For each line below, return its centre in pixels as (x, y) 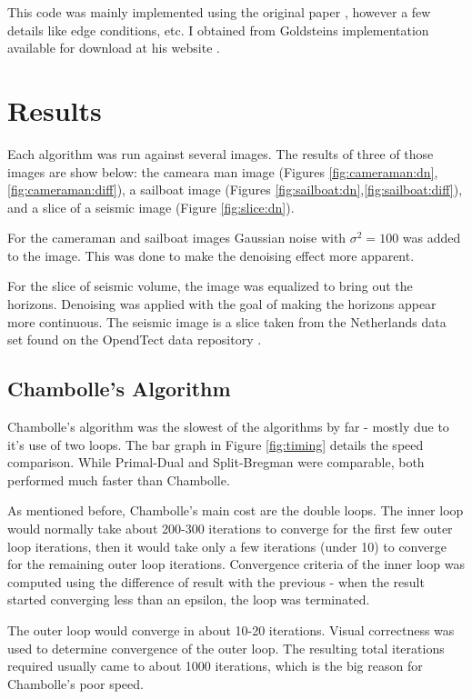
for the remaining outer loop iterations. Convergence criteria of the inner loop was (236, 564)
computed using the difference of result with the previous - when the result (216, 581)
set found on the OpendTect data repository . (135, 340)
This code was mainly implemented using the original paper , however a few (219, 12)
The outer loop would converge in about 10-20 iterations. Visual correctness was (231, 629)
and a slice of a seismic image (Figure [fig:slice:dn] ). (151, 207)
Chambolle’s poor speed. (75, 683)
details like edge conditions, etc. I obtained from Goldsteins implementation (218, 30)
